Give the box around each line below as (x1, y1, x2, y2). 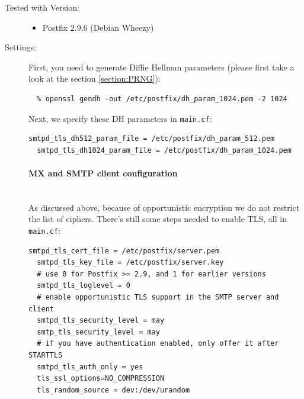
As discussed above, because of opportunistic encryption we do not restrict (28, 201, 300, 213)
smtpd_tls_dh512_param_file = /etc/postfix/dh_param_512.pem (28, 134, 275, 143)
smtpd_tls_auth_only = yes (37, 362, 143, 371)
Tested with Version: (5, 1, 79, 13)
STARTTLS (28, 350, 63, 359)
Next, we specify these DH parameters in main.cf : (28, 112, 212, 124)
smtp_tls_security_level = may (37, 327, 160, 336)
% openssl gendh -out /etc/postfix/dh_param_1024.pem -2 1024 (37, 94, 287, 103)
